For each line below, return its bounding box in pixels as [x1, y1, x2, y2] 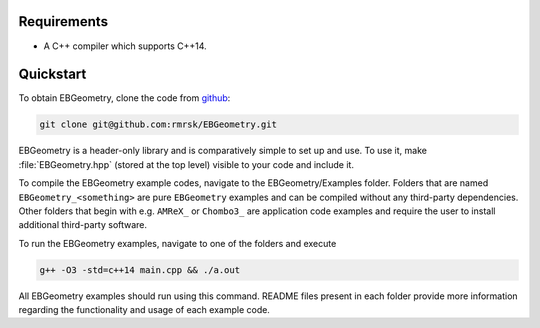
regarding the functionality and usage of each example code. [18, 304, 270, 316]
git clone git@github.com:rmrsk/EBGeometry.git [39, 119, 277, 130]
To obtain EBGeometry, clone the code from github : [18, 92, 231, 104]
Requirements [18, 13, 109, 30]
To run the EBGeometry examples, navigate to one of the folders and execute [18, 237, 337, 249]
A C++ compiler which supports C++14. [43, 40, 207, 52]
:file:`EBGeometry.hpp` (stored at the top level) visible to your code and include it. [18, 158, 355, 170]
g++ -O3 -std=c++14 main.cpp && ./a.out [39, 264, 240, 275]
